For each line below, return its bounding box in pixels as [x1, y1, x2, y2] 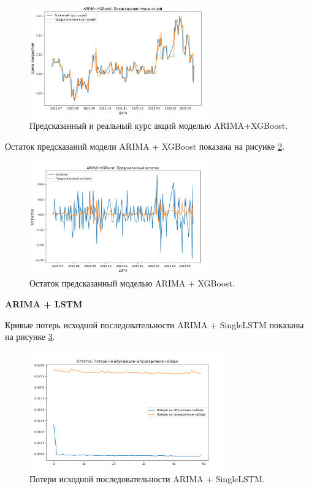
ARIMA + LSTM [5, 297, 83, 310]
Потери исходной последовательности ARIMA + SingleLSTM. [29, 472, 265, 485]
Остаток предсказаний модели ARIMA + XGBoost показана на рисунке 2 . [5, 140, 284, 153]
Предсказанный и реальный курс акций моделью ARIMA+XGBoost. [29, 119, 288, 132]
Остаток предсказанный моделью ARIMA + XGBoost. [29, 277, 235, 290]
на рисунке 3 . [5, 330, 55, 343]
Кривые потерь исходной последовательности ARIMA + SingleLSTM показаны [5, 318, 304, 331]
